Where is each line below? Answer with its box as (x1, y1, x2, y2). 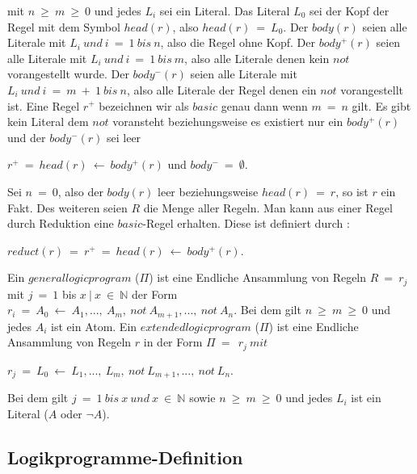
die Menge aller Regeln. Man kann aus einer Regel (143, 199, 393, 216)
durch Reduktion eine (7, 215, 114, 232)
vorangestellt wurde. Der (7, 65, 129, 82)
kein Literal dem (7, 113, 89, 130)
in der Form (143, 333, 203, 350)
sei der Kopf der (310, 2, 390, 19)
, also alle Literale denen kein (184, 49, 330, 66)
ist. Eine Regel (7, 97, 80, 114)
